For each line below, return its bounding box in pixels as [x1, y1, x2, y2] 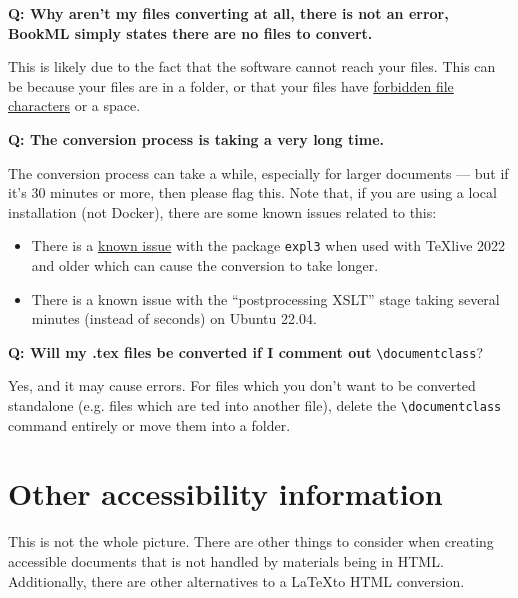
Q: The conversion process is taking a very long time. [8, 128, 384, 149]
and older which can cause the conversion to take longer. [31, 255, 379, 275]
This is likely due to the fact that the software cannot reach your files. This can [8, 56, 496, 77]
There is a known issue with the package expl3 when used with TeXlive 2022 [31, 235, 506, 256]
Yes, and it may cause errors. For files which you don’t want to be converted [8, 375, 476, 396]
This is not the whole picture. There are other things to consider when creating [8, 531, 494, 552]
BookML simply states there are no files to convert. [8, 22, 373, 43]
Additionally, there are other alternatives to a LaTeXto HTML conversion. [8, 570, 465, 591]
